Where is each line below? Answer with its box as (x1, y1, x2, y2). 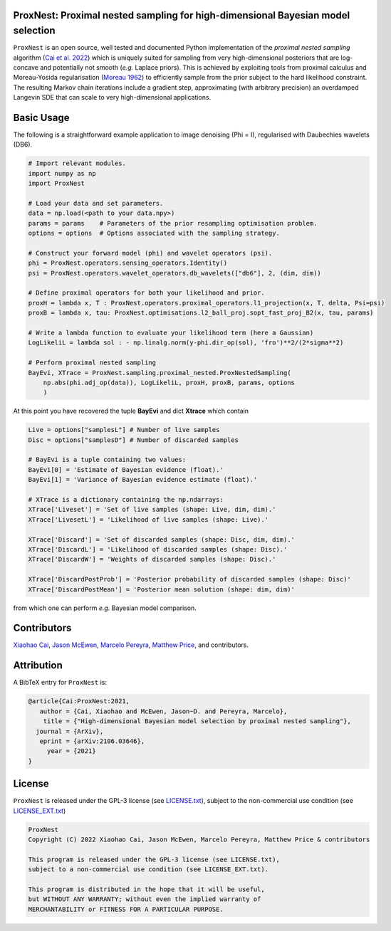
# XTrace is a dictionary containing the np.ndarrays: (28, 495, 224, 504)
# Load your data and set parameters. (28, 199, 164, 207)
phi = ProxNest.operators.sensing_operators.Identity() (28, 259, 228, 267)
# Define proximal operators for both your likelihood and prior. (28, 289, 265, 297)
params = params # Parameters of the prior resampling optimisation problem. (28, 219, 318, 227)
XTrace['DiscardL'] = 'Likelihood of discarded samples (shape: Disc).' (28, 545, 288, 553)
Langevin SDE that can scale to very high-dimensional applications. (13, 93, 212, 102)
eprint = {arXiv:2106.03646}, (39, 737, 145, 745)
